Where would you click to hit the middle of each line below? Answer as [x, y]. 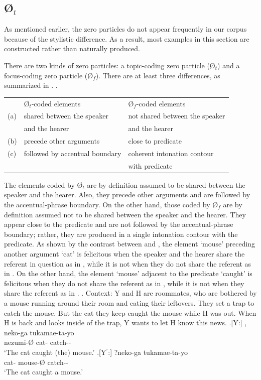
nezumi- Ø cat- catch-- [38, 342]
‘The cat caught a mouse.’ [44, 372]
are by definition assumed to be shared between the [166, 184]
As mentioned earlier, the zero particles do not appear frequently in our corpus [125, 29]
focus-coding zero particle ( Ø [49, 75]
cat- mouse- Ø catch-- [36, 362]
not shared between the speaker [177, 116]
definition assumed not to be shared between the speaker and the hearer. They [125, 214]
